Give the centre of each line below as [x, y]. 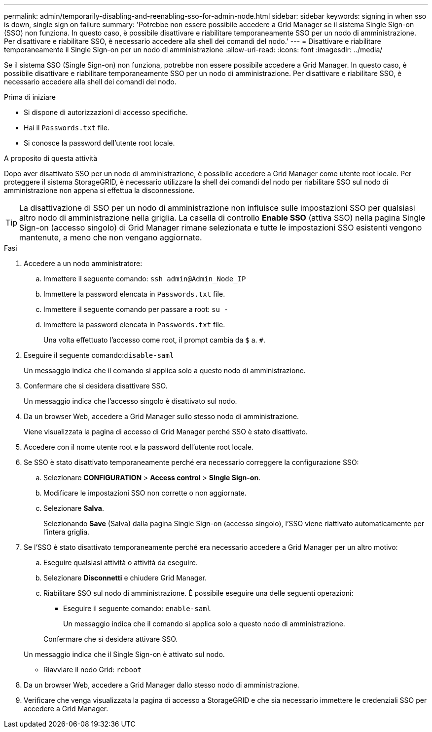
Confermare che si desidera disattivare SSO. [96, 386]
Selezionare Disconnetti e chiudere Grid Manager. [125, 578]
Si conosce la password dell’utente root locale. [99, 143]
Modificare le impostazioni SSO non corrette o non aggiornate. [145, 493]
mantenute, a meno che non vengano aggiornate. [111, 237]
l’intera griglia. [67, 532]
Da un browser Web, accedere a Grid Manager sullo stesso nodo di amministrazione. [162, 416]
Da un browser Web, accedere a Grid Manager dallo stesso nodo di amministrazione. [162, 685]
